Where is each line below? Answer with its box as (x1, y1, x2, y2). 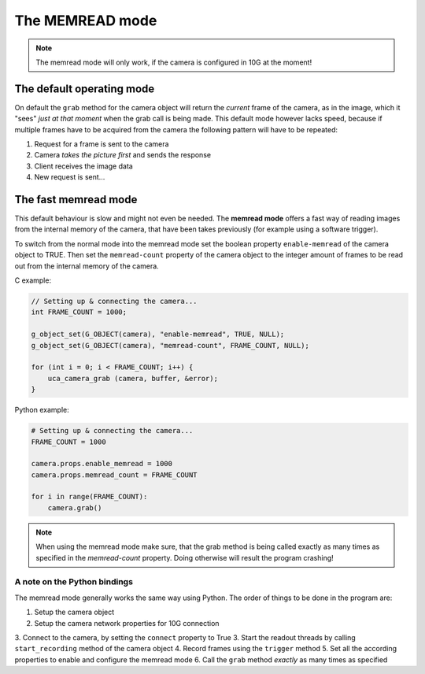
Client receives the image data (34, 161, 133, 171)
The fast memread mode (14, 193, 138, 206)
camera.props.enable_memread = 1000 (31, 459, 173, 468)
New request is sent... (34, 172, 105, 182)
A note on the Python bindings (14, 576, 134, 587)
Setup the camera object (34, 607, 115, 617)
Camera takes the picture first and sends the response (34, 150, 212, 160)
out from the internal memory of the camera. (14, 261, 159, 271)
